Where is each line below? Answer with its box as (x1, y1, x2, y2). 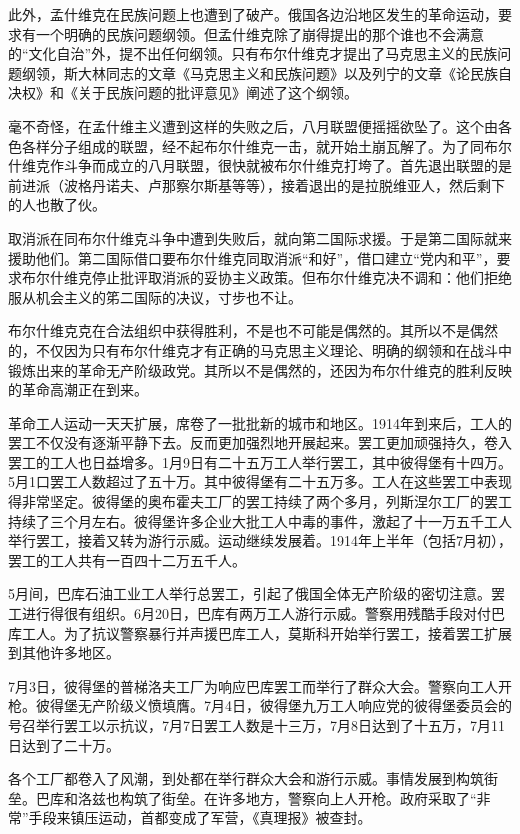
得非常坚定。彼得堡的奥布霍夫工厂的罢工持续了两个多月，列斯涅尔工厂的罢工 (8, 491, 512, 512)
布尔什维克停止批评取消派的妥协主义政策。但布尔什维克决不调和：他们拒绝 (21, 267, 512, 288)
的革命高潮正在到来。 (8, 379, 148, 400)
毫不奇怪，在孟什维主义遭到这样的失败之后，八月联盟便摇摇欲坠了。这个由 (8, 115, 498, 136)
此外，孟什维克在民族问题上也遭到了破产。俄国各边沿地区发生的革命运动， (8, 4, 498, 24)
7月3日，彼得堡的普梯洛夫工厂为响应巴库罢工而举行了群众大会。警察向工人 (8, 675, 498, 696)
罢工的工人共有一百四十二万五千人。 (8, 549, 246, 570)
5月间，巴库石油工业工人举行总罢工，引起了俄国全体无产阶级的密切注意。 (8, 583, 491, 604)
